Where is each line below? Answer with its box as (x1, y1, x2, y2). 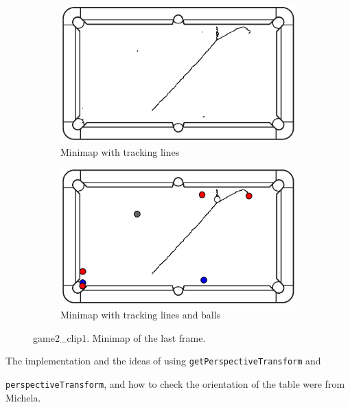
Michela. (5, 390, 41, 404)
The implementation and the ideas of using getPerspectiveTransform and (5, 353, 321, 368)
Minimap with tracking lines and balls (60, 307, 221, 322)
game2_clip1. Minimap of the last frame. (33, 330, 206, 345)
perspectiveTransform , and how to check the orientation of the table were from (5, 377, 345, 391)
